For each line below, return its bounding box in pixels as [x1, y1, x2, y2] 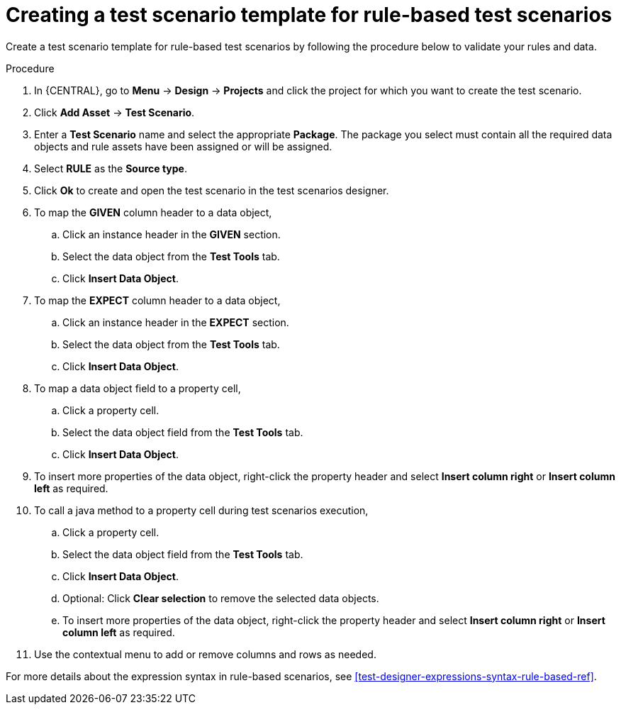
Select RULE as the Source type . [34, 162, 187, 174]
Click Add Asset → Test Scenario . [34, 106, 195, 118]
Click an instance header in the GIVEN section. [62, 228, 281, 240]
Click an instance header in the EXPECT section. [62, 316, 289, 328]
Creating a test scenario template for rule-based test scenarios [6, 3, 612, 27]
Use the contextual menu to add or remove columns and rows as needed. [34, 648, 376, 660]
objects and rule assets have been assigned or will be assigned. [34, 140, 332, 152]
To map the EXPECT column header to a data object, [34, 294, 281, 306]
